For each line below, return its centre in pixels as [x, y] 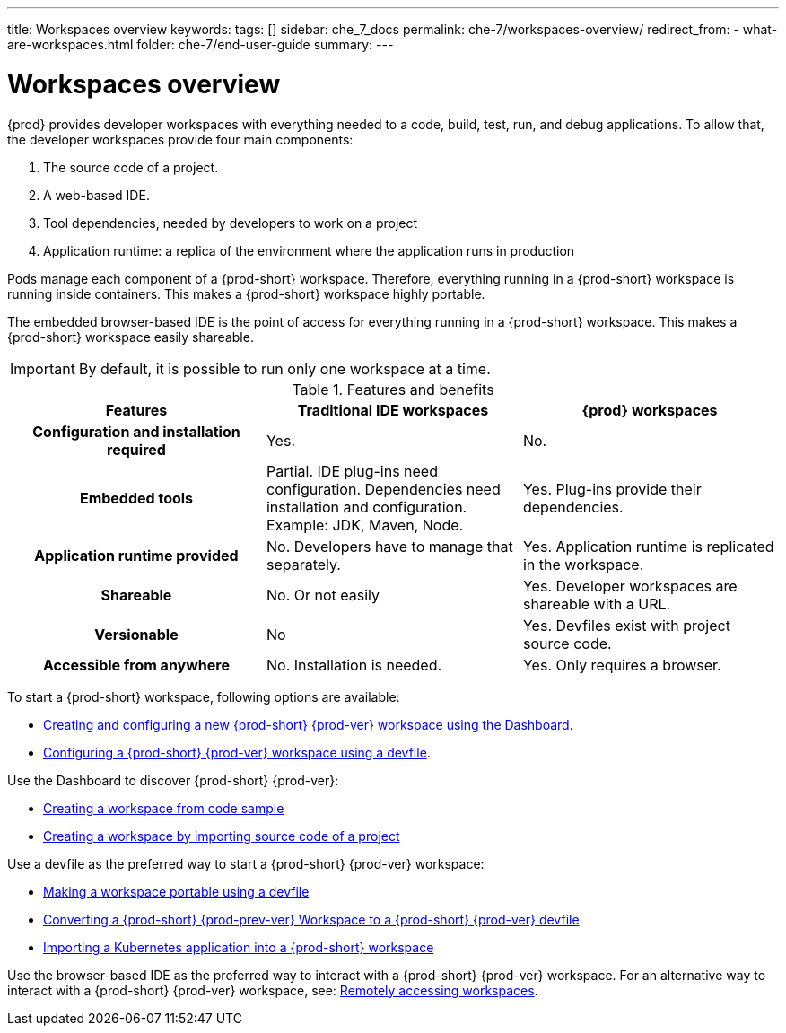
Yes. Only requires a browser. [622, 665]
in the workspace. [583, 564]
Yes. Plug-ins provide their [612, 489]
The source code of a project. [131, 167]
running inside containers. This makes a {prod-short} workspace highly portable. [246, 293]
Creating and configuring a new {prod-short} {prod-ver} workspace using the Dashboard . [308, 724]
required [136, 449]
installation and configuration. [367, 507]
